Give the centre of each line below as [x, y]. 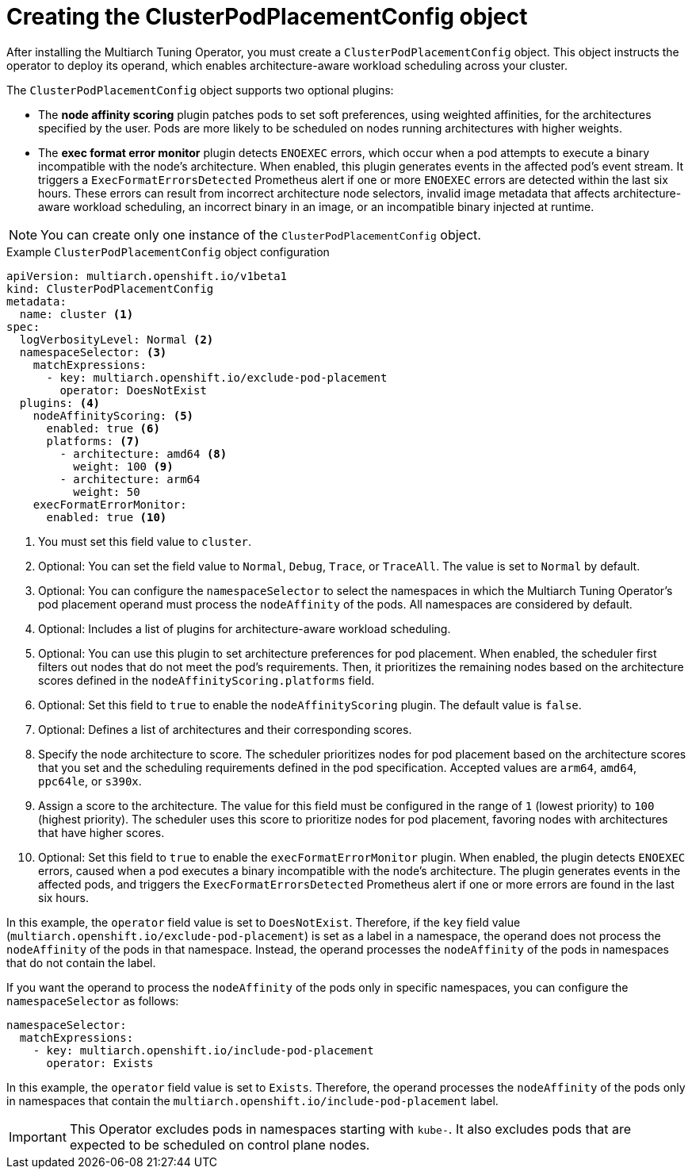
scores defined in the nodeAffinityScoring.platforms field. [206, 680]
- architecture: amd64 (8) [143, 453]
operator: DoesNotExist [133, 390]
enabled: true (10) [107, 517]
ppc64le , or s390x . [90, 781]
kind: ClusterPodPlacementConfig [110, 288]
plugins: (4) [60, 403]
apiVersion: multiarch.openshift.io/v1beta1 [147, 276]
